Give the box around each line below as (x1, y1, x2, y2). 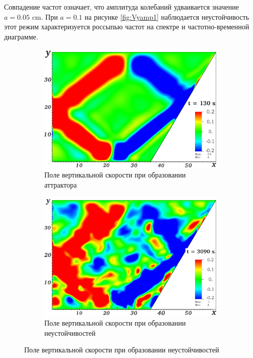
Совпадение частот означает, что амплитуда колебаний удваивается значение (4, 2, 239, 12)
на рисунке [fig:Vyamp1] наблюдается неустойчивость (84, 11, 249, 22)
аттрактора (44, 179, 77, 190)
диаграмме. (4, 31, 38, 41)
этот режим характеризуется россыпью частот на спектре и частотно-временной (4, 21, 249, 32)
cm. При (32, 11, 58, 22)
